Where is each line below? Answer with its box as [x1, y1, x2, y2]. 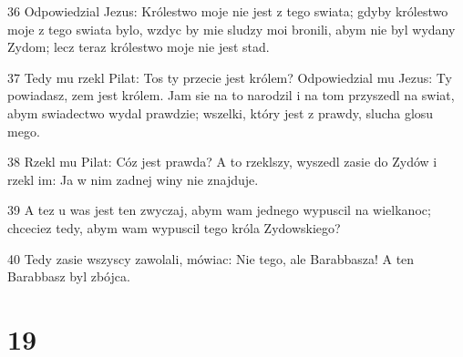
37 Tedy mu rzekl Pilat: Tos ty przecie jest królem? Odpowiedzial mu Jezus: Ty [7, 67, 452, 87]
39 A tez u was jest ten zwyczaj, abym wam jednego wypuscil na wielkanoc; [7, 200, 431, 219]
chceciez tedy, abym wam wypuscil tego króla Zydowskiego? [7, 218, 341, 237]
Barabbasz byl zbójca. [7, 267, 130, 286]
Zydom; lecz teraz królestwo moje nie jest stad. [7, 37, 270, 56]
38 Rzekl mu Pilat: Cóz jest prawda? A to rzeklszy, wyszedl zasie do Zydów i [7, 152, 437, 171]
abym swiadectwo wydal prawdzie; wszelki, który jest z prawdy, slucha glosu [7, 103, 434, 122]
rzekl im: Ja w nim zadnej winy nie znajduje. [7, 169, 259, 189]
